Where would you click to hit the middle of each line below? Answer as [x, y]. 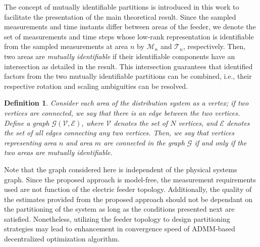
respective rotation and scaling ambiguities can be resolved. [96, 86]
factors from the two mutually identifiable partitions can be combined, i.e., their [128, 76]
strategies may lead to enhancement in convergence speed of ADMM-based [120, 229]
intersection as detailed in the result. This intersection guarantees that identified [128, 66]
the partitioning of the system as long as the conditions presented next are [119, 209]
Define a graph [27, 122]
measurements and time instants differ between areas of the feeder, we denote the [130, 27]
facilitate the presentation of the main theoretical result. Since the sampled [120, 16]
